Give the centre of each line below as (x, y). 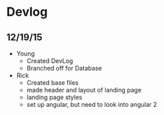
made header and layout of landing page (84, 90)
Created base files (52, 82)
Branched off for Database (64, 68)
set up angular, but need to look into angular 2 (92, 104)
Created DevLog (50, 61)
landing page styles (55, 97)
